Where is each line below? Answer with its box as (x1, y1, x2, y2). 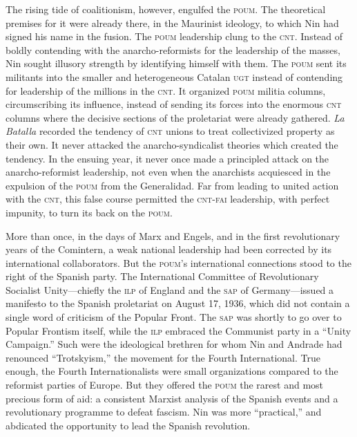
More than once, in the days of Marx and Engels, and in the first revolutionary (6, 228, 340, 243)
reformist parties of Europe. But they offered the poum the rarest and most (6, 378, 324, 392)
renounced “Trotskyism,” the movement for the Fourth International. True (6, 350, 320, 364)
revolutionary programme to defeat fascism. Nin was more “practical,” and (6, 405, 322, 419)
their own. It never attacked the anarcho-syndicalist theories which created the (6, 137, 338, 151)
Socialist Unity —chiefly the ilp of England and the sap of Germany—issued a (6, 282, 334, 297)
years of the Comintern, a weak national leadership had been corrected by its (6, 242, 332, 257)
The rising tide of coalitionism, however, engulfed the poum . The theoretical (6, 2, 326, 16)
